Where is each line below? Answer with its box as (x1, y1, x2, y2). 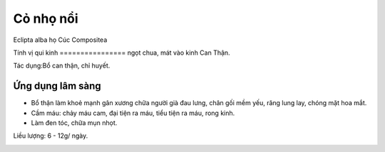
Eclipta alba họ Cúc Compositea (13, 36, 108, 44)
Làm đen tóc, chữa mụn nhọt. (31, 119, 118, 127)
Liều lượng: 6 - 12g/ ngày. (13, 131, 88, 140)
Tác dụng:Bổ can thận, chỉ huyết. (13, 61, 111, 70)
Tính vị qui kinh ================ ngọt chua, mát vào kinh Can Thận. (13, 48, 231, 57)
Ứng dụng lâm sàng (13, 80, 101, 92)
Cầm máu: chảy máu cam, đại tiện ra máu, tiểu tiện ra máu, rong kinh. (31, 109, 235, 117)
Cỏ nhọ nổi (13, 11, 78, 26)
